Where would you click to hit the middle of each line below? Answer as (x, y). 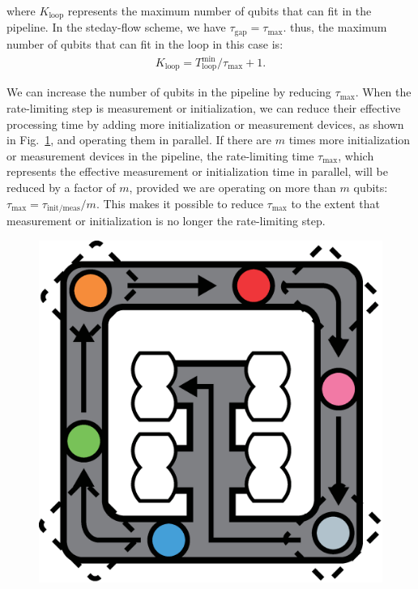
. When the (383, 92)
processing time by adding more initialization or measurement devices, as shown (205, 124)
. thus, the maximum (335, 27)
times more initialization (350, 140)
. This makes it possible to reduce (179, 203)
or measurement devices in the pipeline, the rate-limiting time (160, 155)
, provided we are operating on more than (232, 188)
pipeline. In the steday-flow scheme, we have (116, 27)
